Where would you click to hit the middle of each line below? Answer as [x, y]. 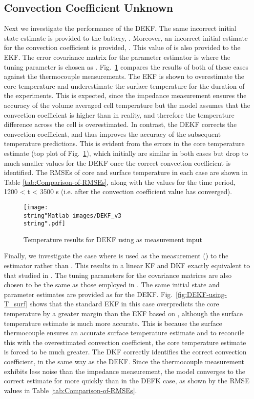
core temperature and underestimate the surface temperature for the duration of [124, 86]
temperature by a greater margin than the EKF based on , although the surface [123, 313]
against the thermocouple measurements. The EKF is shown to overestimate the [124, 76]
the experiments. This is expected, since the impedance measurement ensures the [125, 95]
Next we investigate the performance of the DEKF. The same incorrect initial [120, 28]
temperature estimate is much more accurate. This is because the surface [113, 323]
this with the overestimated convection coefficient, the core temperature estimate [125, 342]
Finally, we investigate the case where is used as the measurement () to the [116, 256]
